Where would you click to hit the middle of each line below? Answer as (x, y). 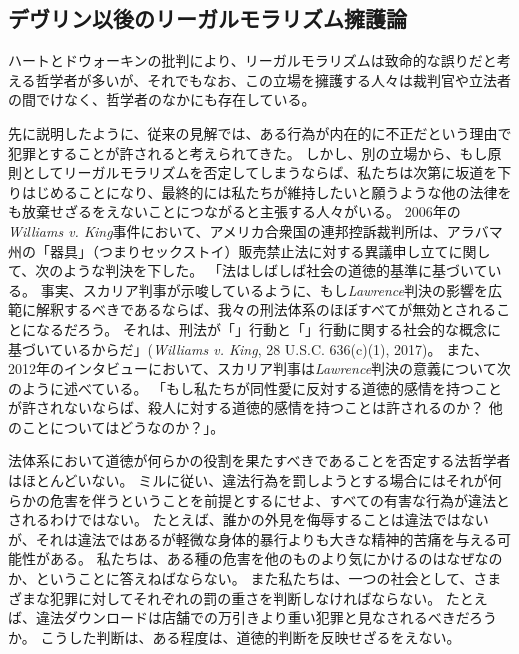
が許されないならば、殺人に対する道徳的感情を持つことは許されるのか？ (246, 407)
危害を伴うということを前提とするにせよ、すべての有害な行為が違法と (280, 499)
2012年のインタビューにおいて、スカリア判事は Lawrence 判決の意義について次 (259, 368)
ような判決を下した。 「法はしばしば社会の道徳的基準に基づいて (275, 270)
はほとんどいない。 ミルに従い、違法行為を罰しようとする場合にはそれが (248, 480)
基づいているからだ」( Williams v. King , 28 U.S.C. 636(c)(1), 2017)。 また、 (248, 348)
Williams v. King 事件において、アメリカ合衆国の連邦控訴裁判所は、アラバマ (255, 230)
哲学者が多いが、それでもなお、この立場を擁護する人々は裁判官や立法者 (273, 79)
